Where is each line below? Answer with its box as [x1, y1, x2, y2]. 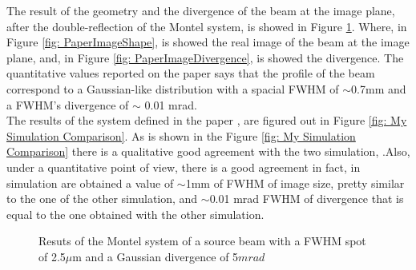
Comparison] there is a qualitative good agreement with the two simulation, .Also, [6, 143, 410, 160]
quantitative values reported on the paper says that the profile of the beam [6, 65, 375, 81]
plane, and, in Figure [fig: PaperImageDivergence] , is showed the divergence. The [6, 49, 404, 66]
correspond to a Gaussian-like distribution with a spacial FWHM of [6, 80, 339, 97]
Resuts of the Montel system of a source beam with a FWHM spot [38, 232, 366, 249]
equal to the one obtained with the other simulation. [6, 205, 265, 222]
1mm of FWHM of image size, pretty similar [185, 174, 405, 191]
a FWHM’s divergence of [6, 96, 129, 113]
